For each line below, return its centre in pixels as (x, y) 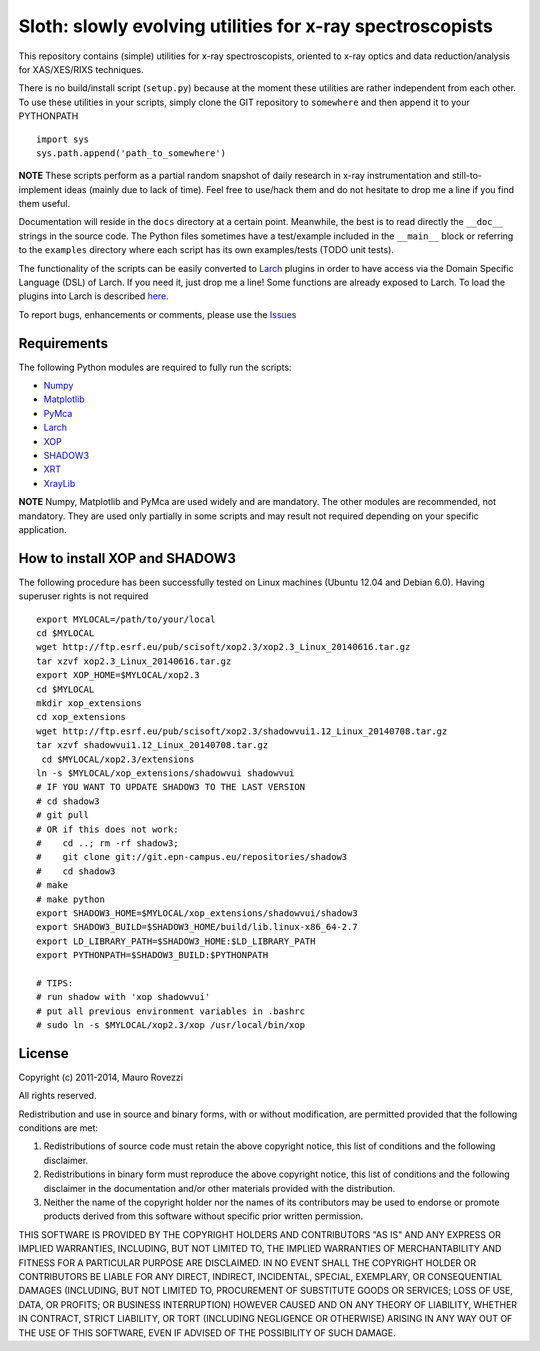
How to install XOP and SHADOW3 (127, 558)
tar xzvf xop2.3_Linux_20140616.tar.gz (134, 661)
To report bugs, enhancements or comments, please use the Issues (157, 314)
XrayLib (59, 483)
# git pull (63, 815)
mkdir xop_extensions (89, 703)
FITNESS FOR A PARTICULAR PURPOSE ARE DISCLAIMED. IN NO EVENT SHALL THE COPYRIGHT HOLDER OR (247, 1262)
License (43, 1053)
